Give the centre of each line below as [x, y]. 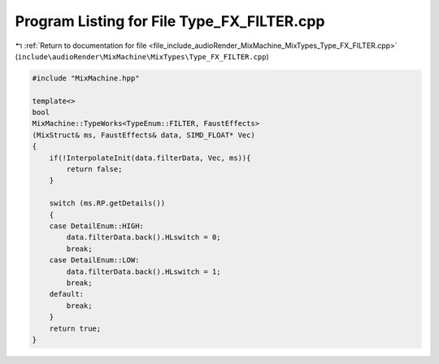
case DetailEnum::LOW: [94, 260]
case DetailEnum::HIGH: [96, 226]
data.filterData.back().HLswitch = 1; [143, 271]
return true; [75, 328]
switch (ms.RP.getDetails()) [107, 204]
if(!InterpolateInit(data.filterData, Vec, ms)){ [150, 158]
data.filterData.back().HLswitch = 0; [143, 237]
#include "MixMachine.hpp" [86, 78]
